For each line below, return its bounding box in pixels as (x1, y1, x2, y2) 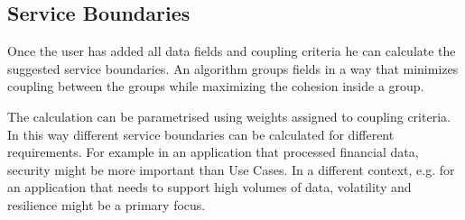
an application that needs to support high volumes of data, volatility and (7, 178, 412, 197)
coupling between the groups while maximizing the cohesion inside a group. (7, 77, 424, 96)
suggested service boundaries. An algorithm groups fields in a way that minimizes (7, 59, 459, 78)
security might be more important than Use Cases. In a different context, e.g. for (7, 160, 455, 179)
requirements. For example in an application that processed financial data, (7, 142, 419, 161)
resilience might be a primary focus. (7, 195, 206, 214)
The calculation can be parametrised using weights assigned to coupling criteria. (7, 106, 451, 125)
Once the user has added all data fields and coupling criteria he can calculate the (7, 41, 456, 60)
